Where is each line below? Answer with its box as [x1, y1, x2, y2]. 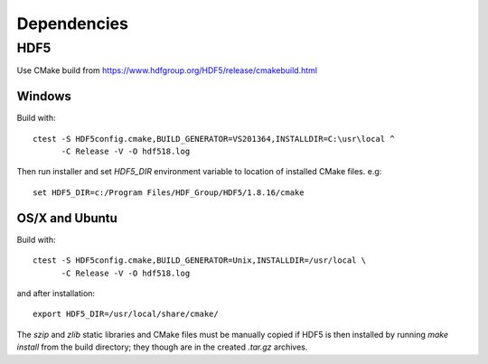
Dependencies [16, 14, 128, 33]
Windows [16, 89, 71, 104]
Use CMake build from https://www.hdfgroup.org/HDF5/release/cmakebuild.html [16, 65, 318, 76]
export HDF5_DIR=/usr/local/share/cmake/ [33, 309, 219, 320]
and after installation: [16, 287, 95, 298]
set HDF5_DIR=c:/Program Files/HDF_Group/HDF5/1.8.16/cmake [33, 187, 305, 198]
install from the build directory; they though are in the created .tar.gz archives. [16, 341, 308, 352]
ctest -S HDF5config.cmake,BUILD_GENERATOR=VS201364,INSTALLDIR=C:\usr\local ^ [33, 134, 395, 144]
